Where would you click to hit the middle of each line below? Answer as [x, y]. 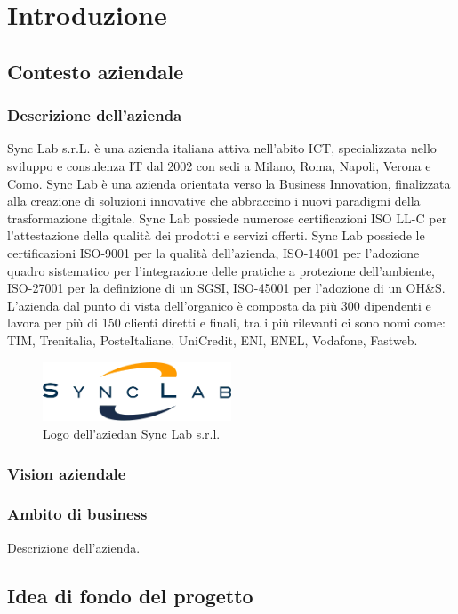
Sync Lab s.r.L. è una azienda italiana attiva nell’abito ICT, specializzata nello [222, 148]
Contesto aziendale [96, 71]
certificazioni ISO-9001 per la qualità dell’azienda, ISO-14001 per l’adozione [213, 252]
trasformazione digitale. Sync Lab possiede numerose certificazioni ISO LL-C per [227, 218]
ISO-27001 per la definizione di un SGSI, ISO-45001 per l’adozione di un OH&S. [226, 288]
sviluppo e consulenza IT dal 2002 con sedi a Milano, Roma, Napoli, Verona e [219, 165]
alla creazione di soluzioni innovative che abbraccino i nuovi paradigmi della [214, 201]
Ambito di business [77, 514]
